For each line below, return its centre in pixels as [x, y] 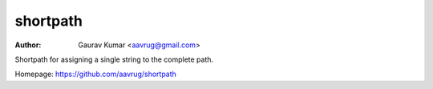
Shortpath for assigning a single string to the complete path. [114, 59]
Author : [28, 45]
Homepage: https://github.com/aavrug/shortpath [95, 74]
